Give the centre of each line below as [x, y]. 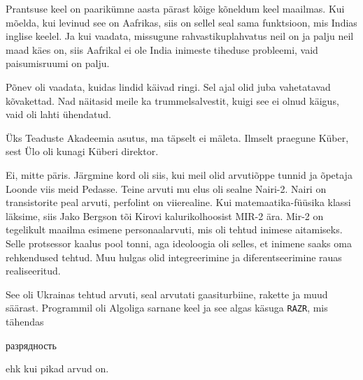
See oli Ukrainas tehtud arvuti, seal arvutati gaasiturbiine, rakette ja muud [167, 294]
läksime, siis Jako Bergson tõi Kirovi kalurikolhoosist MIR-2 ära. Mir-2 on [165, 215]
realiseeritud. [33, 271]
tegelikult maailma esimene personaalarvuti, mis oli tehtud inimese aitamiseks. [174, 229]
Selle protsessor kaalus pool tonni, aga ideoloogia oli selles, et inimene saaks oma [179, 243]
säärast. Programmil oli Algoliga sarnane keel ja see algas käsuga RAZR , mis [167, 308]
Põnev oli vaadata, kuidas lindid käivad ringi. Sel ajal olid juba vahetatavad [168, 86]
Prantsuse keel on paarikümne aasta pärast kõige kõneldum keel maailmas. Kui [175, 8]
